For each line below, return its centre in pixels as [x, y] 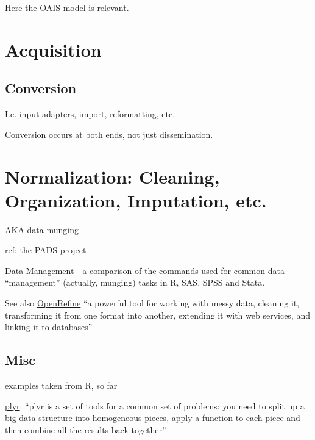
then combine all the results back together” [86, 429]
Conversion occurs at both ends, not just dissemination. [109, 134]
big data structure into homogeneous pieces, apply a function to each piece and [153, 418]
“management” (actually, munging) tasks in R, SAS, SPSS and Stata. [135, 282]
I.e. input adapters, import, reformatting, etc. [90, 114]
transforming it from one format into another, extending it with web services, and [157, 315]
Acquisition [53, 49]
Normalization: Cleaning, [112, 176]
